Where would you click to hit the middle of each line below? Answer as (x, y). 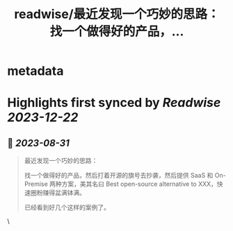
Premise (36, 184)
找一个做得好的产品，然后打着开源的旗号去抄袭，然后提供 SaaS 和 (119, 176)
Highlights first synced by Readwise (114, 103)
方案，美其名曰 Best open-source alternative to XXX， (139, 184)
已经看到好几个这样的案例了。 (67, 207)
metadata (35, 71)
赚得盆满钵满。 (64, 193)
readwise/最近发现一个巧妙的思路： (117, 14)
